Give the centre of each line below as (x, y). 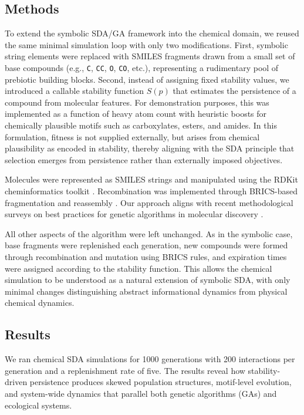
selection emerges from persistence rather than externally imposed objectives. (144, 159)
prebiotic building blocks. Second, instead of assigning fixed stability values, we (147, 79)
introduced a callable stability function (74, 91)
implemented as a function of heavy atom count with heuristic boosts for (136, 114)
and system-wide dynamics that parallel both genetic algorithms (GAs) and (141, 393)
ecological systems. (38, 405)
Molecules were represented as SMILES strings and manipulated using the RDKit (151, 179)
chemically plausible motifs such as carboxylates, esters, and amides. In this (141, 125)
